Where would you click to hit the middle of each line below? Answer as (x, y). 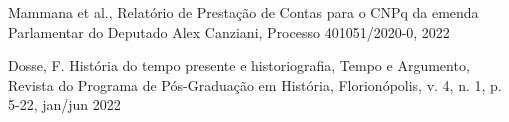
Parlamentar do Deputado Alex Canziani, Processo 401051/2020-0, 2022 (229, 31)
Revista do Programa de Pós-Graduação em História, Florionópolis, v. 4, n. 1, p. (255, 84)
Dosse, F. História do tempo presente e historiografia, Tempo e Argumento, (239, 65)
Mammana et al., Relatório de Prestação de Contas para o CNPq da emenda (243, 12)
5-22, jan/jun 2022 (64, 104)
